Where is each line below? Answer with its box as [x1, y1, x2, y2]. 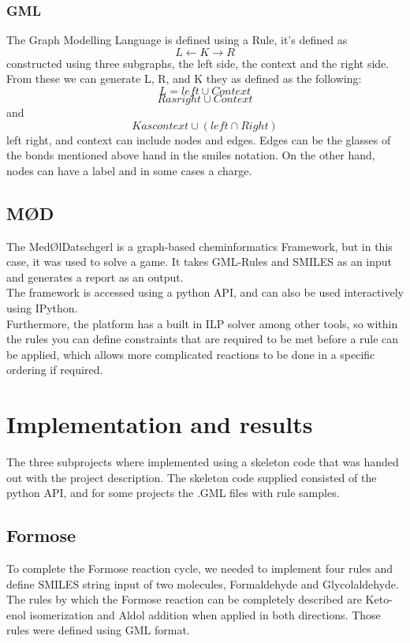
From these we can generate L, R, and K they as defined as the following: [6, 70, 362, 87]
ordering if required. [6, 361, 103, 378]
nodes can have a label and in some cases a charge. [6, 162, 252, 178]
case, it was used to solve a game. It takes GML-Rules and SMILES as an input [6, 253, 393, 270]
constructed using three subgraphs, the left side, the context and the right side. [6, 54, 389, 71]
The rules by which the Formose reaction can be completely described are [6, 591, 362, 607]
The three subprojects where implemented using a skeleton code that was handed [6, 454, 399, 470]
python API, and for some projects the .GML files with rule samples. [6, 484, 340, 501]
